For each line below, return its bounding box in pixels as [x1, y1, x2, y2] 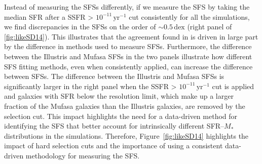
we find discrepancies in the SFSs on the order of [4, 21, 156, 32]
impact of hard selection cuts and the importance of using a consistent [4, 140, 223, 151]
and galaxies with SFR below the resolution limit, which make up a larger [4, 91, 234, 101]
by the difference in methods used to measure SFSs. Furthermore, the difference [4, 41, 252, 52]
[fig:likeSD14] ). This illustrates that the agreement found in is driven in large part [4, 31, 258, 42]
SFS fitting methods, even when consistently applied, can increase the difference [4, 61, 253, 71]
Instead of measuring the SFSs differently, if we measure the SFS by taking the [4, 2, 250, 12]
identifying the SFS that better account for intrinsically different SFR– [4, 120, 224, 131]
